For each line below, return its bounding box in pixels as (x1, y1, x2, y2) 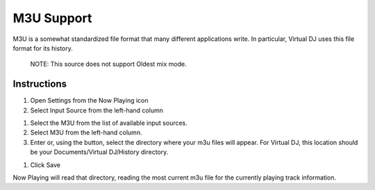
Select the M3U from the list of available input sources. (30, 119, 187, 128)
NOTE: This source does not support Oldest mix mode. (30, 60, 187, 69)
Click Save (30, 160, 61, 169)
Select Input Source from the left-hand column (30, 106, 163, 114)
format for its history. (12, 44, 73, 52)
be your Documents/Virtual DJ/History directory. (30, 148, 169, 156)
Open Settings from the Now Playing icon (30, 96, 149, 105)
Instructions (12, 78, 67, 90)
